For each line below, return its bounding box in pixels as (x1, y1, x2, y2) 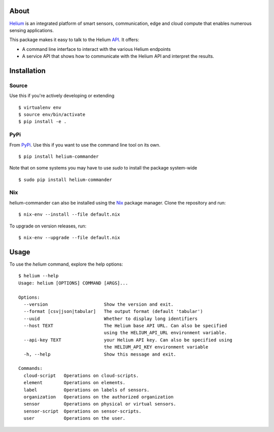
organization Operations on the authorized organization (23, 394, 174, 399)
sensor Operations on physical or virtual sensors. (23, 401, 177, 407)
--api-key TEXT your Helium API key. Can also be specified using (23, 337, 233, 343)
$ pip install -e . (18, 119, 67, 125)
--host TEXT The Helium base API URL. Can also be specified (23, 323, 227, 329)
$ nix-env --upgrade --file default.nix (18, 235, 120, 241)
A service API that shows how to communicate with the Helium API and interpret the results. (22, 53, 214, 60)
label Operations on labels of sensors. (23, 387, 150, 393)
